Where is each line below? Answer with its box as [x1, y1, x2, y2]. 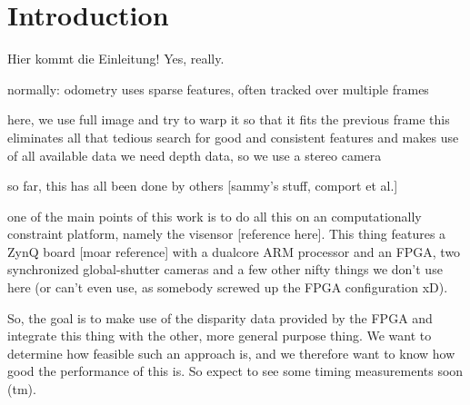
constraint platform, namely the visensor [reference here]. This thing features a [7, 224, 446, 243]
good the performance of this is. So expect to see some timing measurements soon [7, 361, 464, 380]
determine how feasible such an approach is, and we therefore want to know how [7, 343, 455, 362]
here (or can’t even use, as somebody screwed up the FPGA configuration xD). [7, 278, 448, 297]
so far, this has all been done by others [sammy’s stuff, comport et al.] [7, 176, 398, 195]
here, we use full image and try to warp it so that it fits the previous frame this [7, 110, 450, 129]
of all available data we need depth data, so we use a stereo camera [7, 145, 382, 164]
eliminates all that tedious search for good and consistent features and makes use [7, 127, 459, 146]
